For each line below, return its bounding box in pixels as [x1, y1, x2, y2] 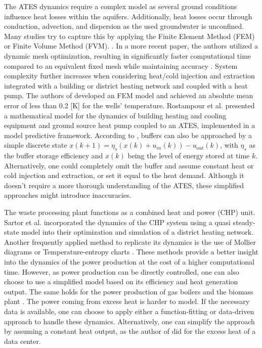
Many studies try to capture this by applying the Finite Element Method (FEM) [4, 30, 255, 41]
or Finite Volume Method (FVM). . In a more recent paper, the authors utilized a [4, 40, 258, 51]
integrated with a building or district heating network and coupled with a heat [4, 80, 248, 91]
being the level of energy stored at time [127, 150, 250, 161]
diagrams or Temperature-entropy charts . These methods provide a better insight [4, 246, 258, 257]
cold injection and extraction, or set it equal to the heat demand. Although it [4, 170, 244, 181]
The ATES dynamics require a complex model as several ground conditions [4, 1, 237, 11]
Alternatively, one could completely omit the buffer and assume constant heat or [4, 160, 254, 170]
